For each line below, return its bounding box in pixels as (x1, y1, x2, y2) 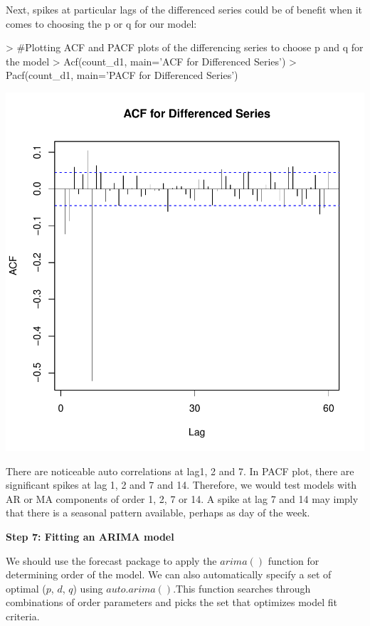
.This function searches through (173, 580, 311, 595)
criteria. (6, 608, 40, 623)
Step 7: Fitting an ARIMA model (6, 529, 174, 543)
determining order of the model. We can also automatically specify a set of (6, 567, 332, 582)
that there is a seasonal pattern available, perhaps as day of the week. (6, 505, 310, 520)
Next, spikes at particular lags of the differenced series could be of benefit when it (6, 2, 363, 16)
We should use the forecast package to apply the (6, 553, 217, 568)
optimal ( (6, 580, 46, 595)
